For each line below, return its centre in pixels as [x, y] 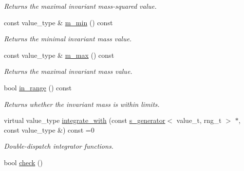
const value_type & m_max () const [59, 55]
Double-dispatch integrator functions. [59, 146]
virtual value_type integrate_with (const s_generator [85, 120]
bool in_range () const [38, 87]
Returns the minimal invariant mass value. [68, 39]
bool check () [23, 162]
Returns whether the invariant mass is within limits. [82, 104]
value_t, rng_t [199, 120]
